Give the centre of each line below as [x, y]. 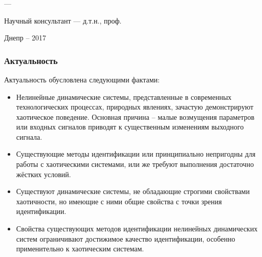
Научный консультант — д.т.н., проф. [63, 20]
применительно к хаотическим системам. [80, 249]
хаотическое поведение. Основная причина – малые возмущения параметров [135, 116]
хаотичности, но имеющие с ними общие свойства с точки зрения [119, 201]
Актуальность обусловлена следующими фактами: [82, 79]
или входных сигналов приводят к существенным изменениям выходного [130, 127]
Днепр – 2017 [25, 38]
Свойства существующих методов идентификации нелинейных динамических [137, 229]
